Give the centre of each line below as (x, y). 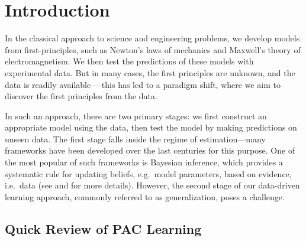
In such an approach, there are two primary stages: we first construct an (136, 115)
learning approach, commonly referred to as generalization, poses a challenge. (145, 196)
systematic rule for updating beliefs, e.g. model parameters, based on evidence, (148, 173)
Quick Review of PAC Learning (103, 228)
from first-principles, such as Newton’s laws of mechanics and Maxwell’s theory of (153, 49)
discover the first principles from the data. (81, 96)
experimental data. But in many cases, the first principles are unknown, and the (150, 72)
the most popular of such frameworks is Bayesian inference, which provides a (144, 162)
